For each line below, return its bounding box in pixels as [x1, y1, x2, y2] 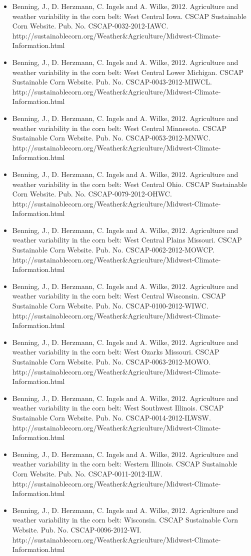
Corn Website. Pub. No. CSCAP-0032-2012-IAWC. [12, 20, 168, 31]
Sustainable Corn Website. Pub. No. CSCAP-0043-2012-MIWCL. [12, 76, 212, 87]
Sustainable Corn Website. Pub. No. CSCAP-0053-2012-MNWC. [12, 132, 210, 143]
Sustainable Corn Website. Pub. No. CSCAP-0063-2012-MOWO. [12, 356, 211, 366]
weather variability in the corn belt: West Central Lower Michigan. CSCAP [12, 66, 244, 77]
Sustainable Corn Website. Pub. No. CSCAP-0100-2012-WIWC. [12, 300, 208, 311]
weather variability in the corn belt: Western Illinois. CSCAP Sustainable [12, 458, 237, 469]
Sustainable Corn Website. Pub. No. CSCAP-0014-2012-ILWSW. [12, 412, 211, 422]
